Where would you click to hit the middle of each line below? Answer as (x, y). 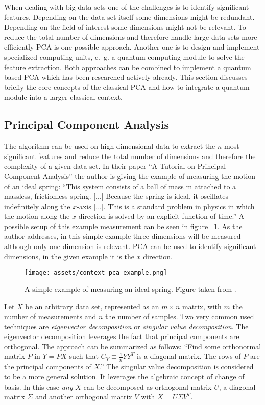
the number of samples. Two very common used (180, 316)
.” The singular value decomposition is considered (177, 366)
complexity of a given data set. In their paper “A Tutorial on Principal (115, 166)
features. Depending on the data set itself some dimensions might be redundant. (129, 17)
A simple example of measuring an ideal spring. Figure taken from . (130, 289)
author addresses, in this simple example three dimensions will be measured (123, 236)
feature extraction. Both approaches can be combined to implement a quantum (128, 67)
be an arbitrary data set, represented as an (92, 306)
